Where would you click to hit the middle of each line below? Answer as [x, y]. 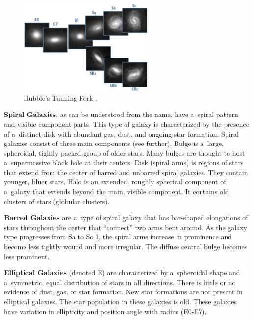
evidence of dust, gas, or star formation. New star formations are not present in [123, 292]
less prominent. [27, 256]
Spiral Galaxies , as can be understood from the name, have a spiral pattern [121, 114]
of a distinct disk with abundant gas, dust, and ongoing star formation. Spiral [121, 133]
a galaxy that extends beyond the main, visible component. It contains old [116, 191]
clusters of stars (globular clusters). [57, 201]
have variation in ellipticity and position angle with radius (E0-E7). [105, 311]
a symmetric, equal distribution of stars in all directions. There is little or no [120, 282]
